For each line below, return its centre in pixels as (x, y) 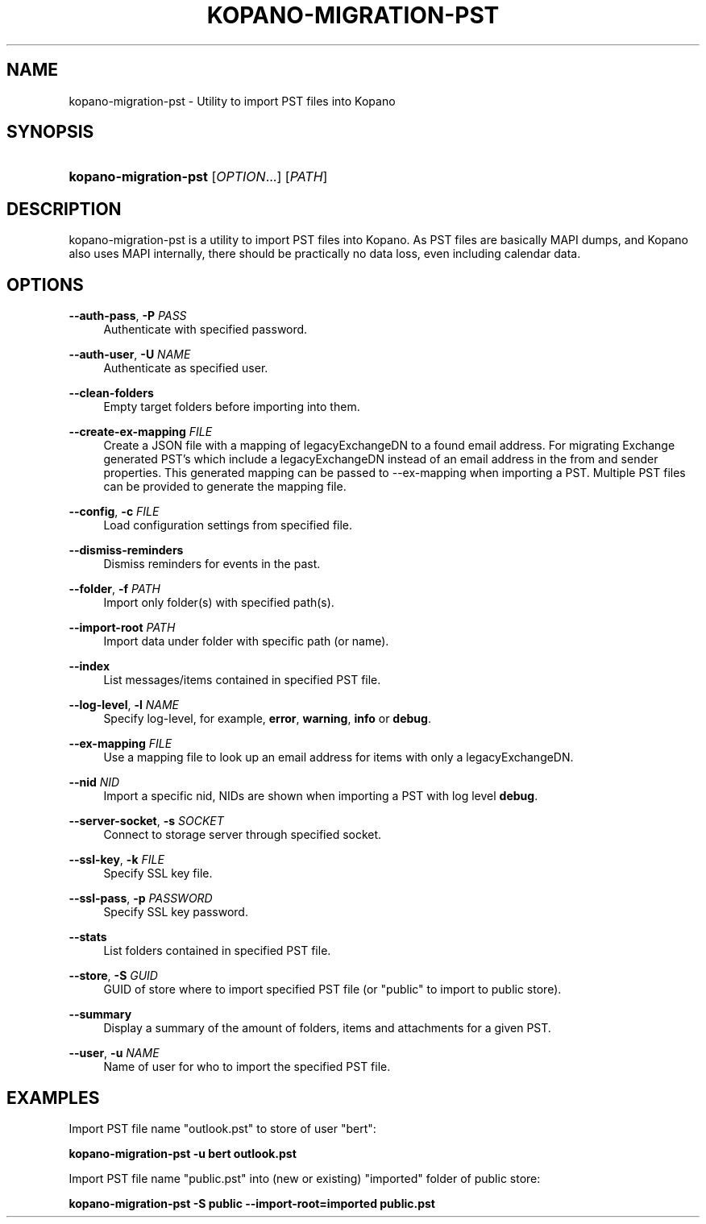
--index (89, 666)
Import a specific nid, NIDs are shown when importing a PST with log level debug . (321, 796)
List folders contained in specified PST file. (217, 951)
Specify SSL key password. (176, 912)
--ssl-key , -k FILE (116, 860)
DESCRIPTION (64, 209)
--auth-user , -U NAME (130, 355)
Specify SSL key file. (158, 873)
